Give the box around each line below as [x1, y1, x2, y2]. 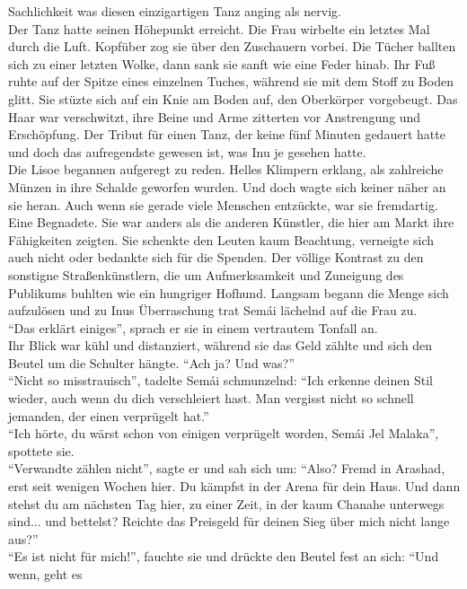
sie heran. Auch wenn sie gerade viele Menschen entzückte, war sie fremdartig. [8, 195, 438, 214]
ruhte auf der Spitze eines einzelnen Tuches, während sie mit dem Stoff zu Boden [8, 72, 454, 91]
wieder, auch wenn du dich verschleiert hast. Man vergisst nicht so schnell [8, 389, 414, 408]
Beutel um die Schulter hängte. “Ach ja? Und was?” [8, 353, 295, 372]
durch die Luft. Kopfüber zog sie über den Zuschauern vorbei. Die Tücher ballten [8, 37, 456, 56]
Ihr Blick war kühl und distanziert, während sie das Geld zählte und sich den [8, 336, 433, 355]
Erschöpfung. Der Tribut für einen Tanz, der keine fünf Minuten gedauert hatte [8, 125, 445, 144]
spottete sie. [8, 441, 75, 460]
